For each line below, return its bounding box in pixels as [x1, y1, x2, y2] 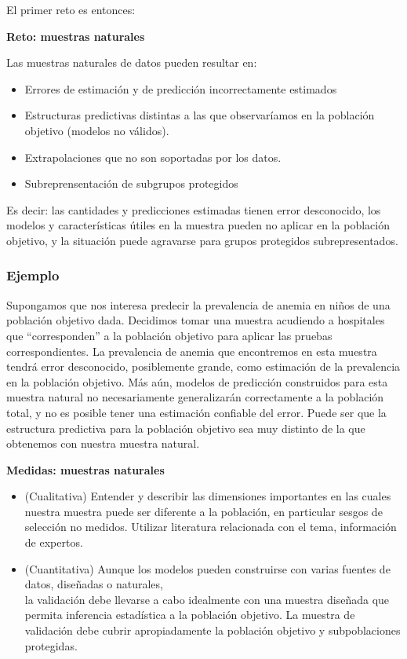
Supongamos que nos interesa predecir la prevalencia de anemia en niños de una [6, 296, 391, 313]
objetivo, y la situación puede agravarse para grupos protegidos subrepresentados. [6, 232, 398, 248]
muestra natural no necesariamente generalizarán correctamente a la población [6, 389, 384, 405]
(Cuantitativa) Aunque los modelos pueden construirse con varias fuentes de [24, 560, 391, 577]
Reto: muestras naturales [6, 27, 145, 44]
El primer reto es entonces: [6, 2, 136, 17]
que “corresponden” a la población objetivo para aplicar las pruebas [6, 327, 333, 343]
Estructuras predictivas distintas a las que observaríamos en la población [24, 107, 375, 123]
